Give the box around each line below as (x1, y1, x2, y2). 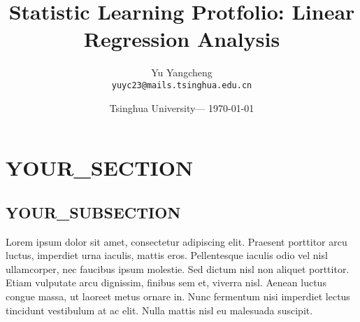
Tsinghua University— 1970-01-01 (109, 100, 254, 115)
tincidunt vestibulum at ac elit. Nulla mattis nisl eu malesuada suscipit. (6, 302, 313, 317)
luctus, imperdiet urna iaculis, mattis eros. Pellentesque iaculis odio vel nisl (6, 248, 328, 262)
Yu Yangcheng (151, 65, 213, 80)
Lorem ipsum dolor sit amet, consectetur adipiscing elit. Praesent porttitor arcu (6, 234, 347, 248)
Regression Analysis (83, 24, 280, 53)
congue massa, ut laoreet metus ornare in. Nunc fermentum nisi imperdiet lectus (6, 288, 350, 303)
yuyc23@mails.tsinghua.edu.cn (111, 80, 252, 90)
